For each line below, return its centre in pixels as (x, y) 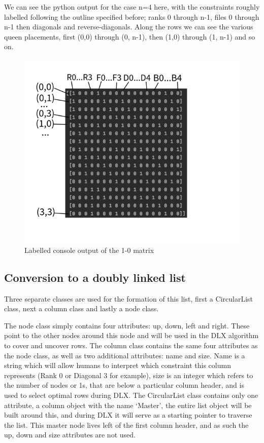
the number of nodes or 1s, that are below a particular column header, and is (124, 385)
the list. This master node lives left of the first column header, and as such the (126, 424)
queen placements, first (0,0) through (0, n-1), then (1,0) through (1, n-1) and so (130, 36)
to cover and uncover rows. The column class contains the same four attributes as (131, 345)
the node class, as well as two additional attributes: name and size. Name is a (125, 355)
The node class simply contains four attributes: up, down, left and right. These (127, 325)
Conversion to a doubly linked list (95, 277)
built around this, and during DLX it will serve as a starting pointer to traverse (128, 415)
